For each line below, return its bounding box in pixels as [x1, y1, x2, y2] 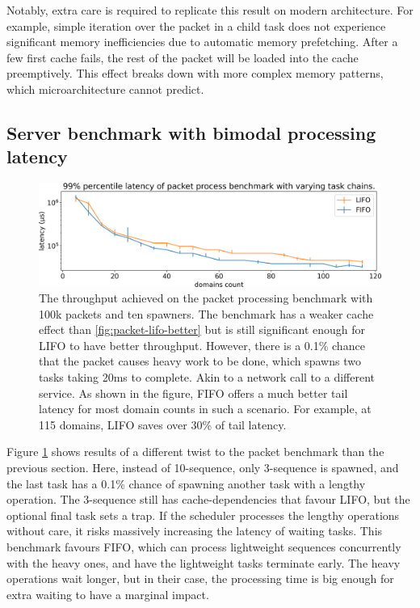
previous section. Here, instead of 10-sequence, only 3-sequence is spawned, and [6, 459, 399, 476]
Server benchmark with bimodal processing [6, 120, 376, 145]
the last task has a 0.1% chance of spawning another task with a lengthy [6, 475, 366, 492]
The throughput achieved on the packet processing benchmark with [39, 289, 373, 306]
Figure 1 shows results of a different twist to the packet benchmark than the [6, 443, 384, 460]
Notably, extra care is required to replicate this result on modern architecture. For [6, 2, 414, 18]
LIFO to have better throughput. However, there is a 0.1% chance [39, 336, 365, 353]
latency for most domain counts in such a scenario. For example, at [39, 400, 372, 417]
